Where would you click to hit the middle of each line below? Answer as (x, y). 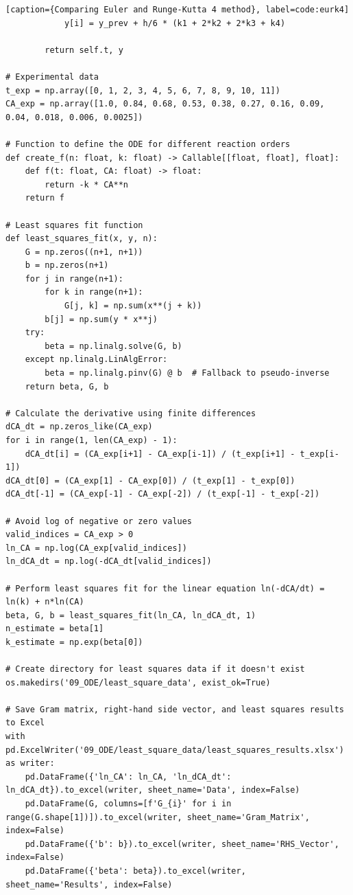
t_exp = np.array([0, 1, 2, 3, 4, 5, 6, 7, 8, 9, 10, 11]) (143, 90)
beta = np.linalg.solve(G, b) (113, 346)
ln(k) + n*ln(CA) (45, 602)
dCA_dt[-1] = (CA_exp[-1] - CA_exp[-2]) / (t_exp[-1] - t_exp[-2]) (163, 494)
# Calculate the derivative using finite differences (131, 413)
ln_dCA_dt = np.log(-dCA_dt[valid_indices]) (109, 562)
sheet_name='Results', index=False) (89, 884)
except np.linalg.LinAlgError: (96, 360)
